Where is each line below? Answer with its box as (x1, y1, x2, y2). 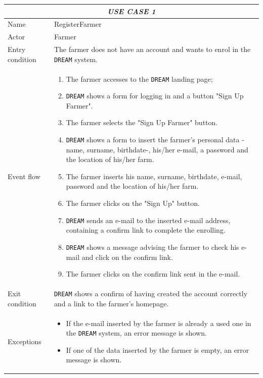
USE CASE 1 (107, 6, 156, 16)
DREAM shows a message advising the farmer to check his (66, 241, 239, 252)
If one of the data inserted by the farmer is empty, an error (66, 344, 249, 355)
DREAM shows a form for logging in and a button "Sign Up (66, 90, 244, 101)
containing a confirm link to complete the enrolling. (66, 225, 226, 235)
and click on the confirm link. (81, 251, 173, 262)
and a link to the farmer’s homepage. (54, 298, 169, 308)
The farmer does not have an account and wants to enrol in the (54, 44, 251, 55)
